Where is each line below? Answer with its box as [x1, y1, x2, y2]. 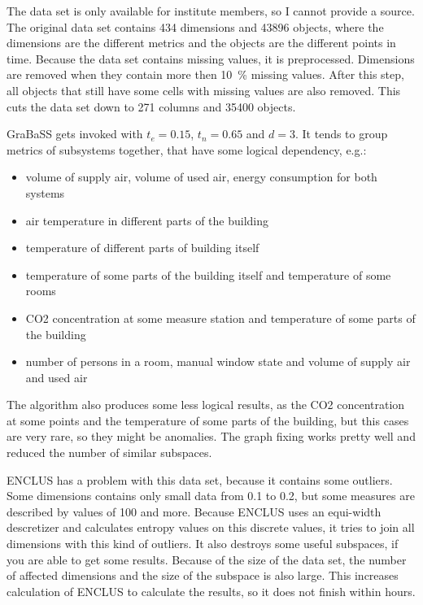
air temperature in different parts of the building [25, 211, 268, 229]
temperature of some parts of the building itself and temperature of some [25, 266, 391, 283]
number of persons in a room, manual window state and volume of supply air [25, 353, 411, 370]
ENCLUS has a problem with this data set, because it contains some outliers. [7, 471, 393, 488]
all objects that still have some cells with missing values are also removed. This [7, 81, 401, 98]
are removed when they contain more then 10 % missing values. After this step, [7, 66, 404, 83]
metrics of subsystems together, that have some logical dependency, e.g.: [7, 141, 367, 158]
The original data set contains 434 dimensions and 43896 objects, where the [7, 18, 384, 35]
